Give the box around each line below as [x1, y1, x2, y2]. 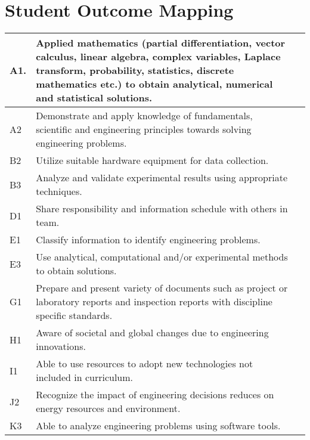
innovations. [36, 339, 86, 354]
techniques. [36, 184, 82, 199]
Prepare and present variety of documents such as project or [36, 281, 288, 295]
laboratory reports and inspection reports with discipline [36, 295, 272, 309]
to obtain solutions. [36, 264, 117, 278]
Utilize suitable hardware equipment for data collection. [36, 153, 269, 168]
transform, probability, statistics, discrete [36, 63, 234, 78]
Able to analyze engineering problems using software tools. [36, 419, 281, 433]
